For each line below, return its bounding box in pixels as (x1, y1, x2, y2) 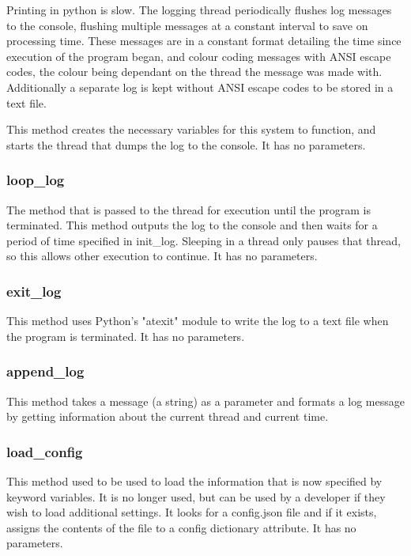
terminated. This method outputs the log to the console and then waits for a (6, 217, 378, 233)
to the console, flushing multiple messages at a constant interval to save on (6, 17, 368, 33)
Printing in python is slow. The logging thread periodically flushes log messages (6, 2, 392, 17)
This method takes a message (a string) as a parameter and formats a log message (6, 392, 405, 409)
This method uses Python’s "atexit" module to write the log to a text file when (6, 312, 389, 329)
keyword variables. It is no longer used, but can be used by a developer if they (6, 488, 386, 505)
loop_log (6, 170, 65, 190)
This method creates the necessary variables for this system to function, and (6, 121, 376, 138)
